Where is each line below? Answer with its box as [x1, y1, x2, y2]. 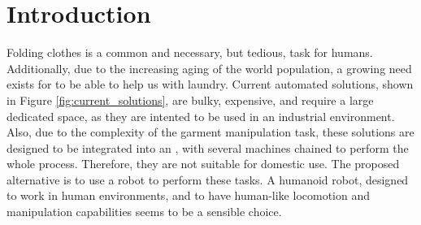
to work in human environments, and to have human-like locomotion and [7, 187, 371, 204]
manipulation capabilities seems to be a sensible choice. [7, 203, 282, 220]
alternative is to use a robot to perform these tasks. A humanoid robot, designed [7, 171, 409, 188]
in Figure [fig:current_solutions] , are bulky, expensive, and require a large [7, 91, 374, 108]
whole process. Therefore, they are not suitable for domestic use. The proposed [7, 155, 400, 172]
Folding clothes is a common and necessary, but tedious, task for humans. [7, 44, 373, 61]
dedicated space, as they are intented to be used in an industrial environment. [7, 107, 395, 124]
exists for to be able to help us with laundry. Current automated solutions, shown [7, 76, 414, 93]
